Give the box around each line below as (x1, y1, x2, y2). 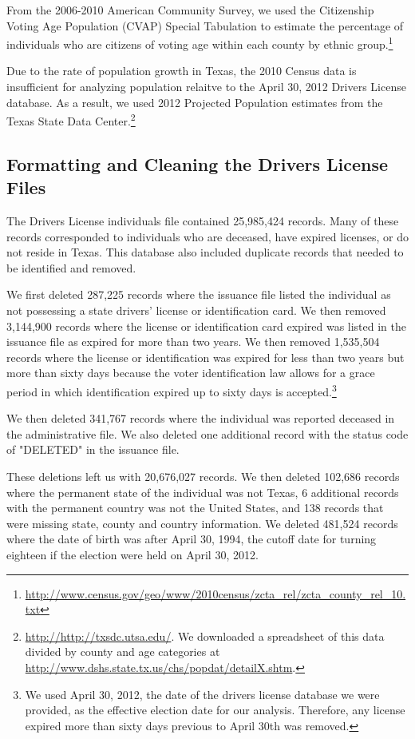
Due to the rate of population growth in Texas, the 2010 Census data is (6, 62, 357, 79)
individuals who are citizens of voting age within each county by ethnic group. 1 (6, 34, 393, 52)
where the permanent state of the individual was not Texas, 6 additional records (6, 483, 399, 500)
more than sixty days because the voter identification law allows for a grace (6, 364, 375, 381)
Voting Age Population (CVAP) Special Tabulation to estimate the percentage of (6, 17, 404, 34)
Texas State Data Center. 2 (6, 110, 136, 129)
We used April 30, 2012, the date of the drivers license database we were (25, 685, 380, 702)
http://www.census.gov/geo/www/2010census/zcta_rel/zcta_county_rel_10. (25, 585, 406, 602)
